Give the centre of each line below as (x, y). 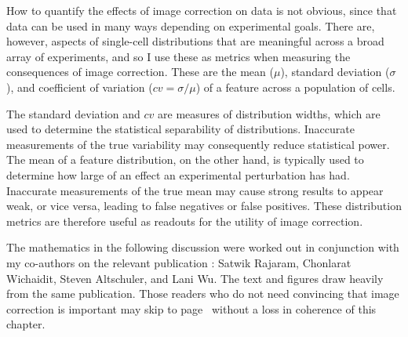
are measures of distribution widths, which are (269, 113)
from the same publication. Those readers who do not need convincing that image (203, 294)
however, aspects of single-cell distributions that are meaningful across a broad (195, 41)
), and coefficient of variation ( (80, 87)
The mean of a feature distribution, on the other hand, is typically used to (185, 159)
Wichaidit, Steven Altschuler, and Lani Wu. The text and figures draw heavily (195, 278)
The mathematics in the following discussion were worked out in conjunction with (203, 247)
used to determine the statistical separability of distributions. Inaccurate (180, 129)
